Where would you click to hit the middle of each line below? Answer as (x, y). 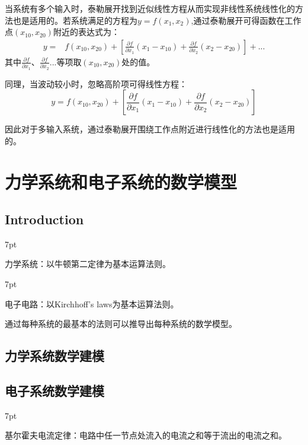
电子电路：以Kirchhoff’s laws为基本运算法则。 (92, 303)
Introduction (44, 219)
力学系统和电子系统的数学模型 (121, 181)
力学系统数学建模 (54, 356)
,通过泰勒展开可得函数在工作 (246, 20)
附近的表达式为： (86, 32)
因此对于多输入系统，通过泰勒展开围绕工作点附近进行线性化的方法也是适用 (150, 129)
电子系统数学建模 (54, 391)
